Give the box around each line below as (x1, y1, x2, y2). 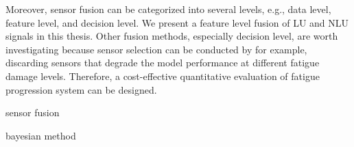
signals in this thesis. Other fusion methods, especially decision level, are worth (5, 29, 338, 43)
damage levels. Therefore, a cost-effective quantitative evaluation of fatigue (5, 68, 320, 83)
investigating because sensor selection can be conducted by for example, (5, 42, 307, 56)
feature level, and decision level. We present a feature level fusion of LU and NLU (5, 15, 349, 29)
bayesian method (5, 128, 76, 142)
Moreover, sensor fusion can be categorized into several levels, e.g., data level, (5, 2, 331, 16)
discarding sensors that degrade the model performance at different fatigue (5, 55, 320, 70)
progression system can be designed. (5, 82, 157, 96)
